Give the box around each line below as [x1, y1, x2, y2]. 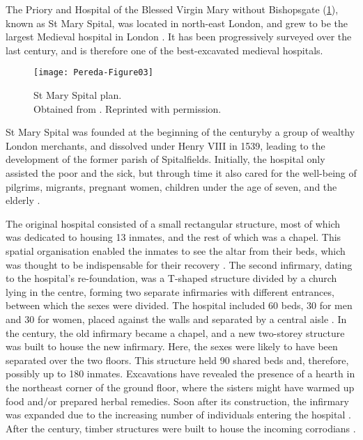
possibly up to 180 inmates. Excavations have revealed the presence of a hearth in [6, 366, 355, 381]
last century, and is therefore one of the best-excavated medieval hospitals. [6, 42, 323, 57]
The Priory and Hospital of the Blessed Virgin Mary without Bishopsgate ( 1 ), [6, 2, 339, 16]
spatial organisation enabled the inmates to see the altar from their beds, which [6, 243, 346, 258]
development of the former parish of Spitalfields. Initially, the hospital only [6, 152, 325, 166]
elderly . [6, 193, 40, 207]
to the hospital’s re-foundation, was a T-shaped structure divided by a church [6, 271, 337, 285]
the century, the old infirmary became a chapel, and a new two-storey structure [6, 325, 345, 340]
